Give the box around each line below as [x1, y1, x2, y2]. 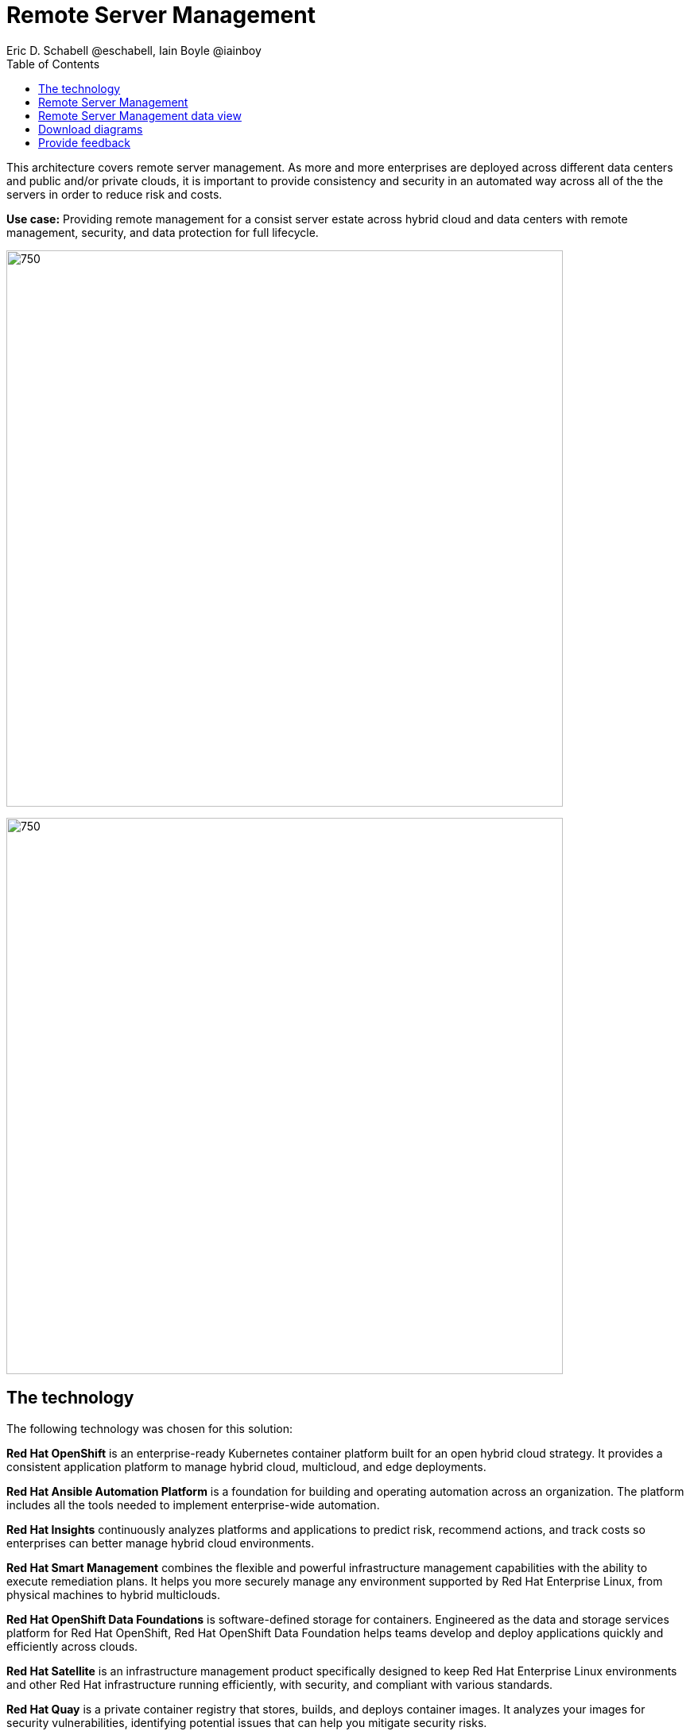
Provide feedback [38, 135, 130, 149]
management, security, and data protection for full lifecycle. [6, 225, 319, 239]
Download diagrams [38, 122, 143, 136]
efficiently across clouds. [6, 1639, 138, 1653]
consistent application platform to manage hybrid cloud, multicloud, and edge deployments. [6, 1459, 486, 1473]
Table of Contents [6, 56, 100, 71]
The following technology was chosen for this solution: [6, 1421, 293, 1435]
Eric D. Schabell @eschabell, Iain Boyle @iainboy [6, 43, 262, 57]
